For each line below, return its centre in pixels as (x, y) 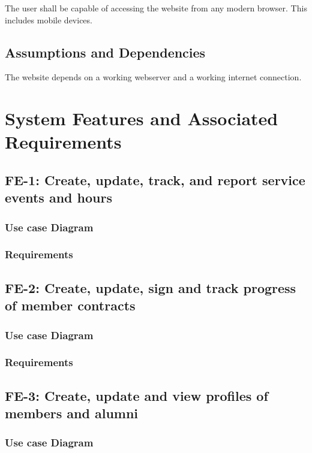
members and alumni (72, 413)
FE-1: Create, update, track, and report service (155, 179)
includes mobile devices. (49, 19)
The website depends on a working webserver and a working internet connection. (153, 77)
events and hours (58, 197)
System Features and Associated (142, 118)
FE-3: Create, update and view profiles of (136, 395)
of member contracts (70, 305)
